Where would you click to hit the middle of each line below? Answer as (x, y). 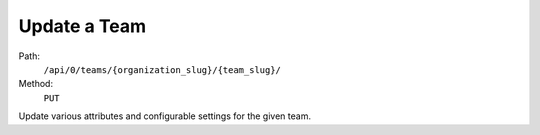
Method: (36, 84)
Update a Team (82, 26)
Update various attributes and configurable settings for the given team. (165, 116)
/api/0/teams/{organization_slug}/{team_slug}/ (162, 69)
